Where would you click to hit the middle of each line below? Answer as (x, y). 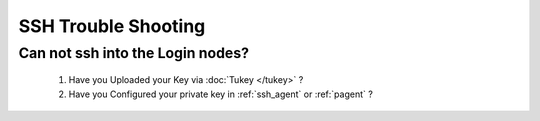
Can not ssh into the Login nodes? (134, 53)
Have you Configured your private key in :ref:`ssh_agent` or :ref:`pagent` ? (221, 94)
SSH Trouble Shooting (112, 26)
